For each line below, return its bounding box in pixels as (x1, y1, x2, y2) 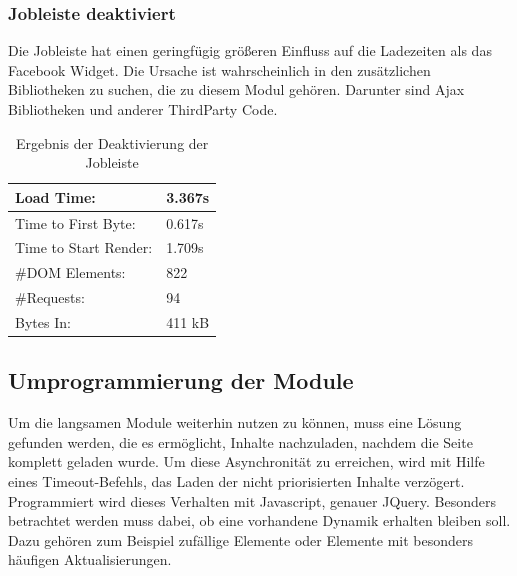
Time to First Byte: (15, 212, 136, 233)
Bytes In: (15, 312, 71, 332)
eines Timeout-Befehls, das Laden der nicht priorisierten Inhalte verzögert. (8, 471, 465, 492)
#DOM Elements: (15, 262, 126, 283)
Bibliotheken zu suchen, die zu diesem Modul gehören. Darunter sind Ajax (8, 79, 465, 100)
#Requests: (15, 287, 85, 308)
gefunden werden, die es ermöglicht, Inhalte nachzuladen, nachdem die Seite (8, 431, 473, 452)
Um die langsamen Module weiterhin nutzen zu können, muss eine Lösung (8, 412, 462, 433)
